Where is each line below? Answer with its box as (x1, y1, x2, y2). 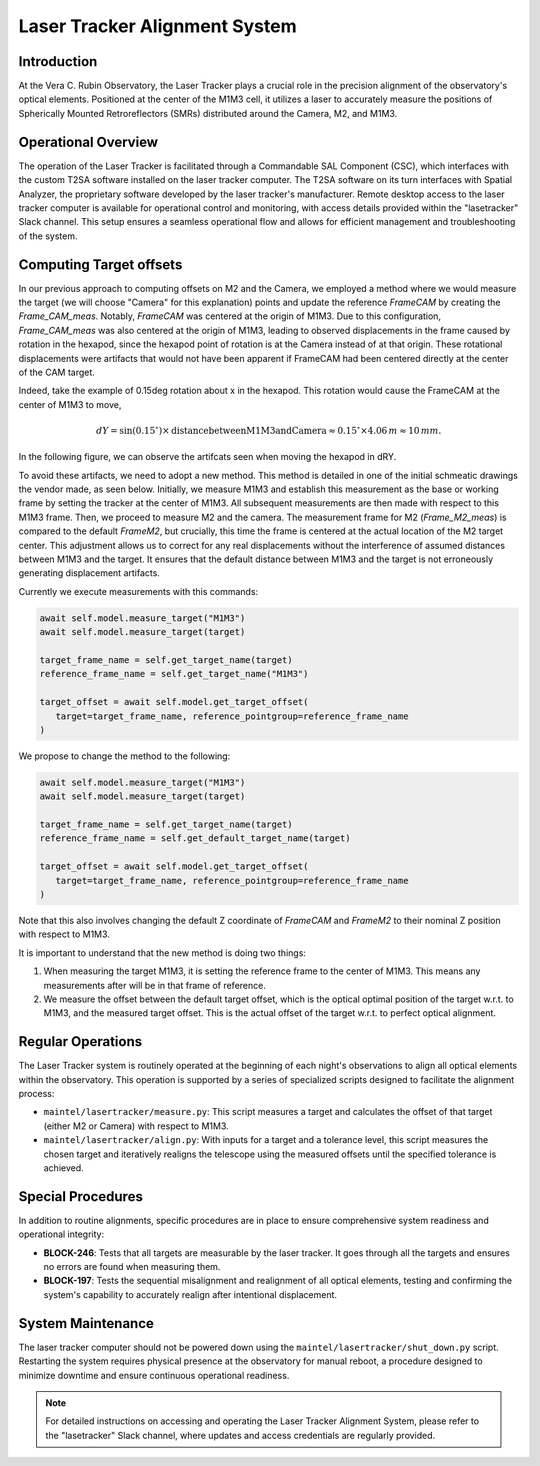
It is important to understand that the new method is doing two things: (18, 946, 307, 959)
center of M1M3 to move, (18, 398, 122, 410)
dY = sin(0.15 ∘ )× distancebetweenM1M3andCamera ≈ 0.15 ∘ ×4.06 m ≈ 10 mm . (95, 423, 442, 436)
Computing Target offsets (18, 256, 183, 273)
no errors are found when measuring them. (43, 1261, 221, 1273)
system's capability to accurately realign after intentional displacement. (43, 1288, 338, 1300)
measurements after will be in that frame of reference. (43, 979, 267, 991)
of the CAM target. (18, 366, 95, 378)
